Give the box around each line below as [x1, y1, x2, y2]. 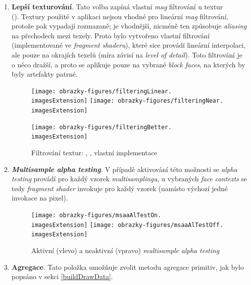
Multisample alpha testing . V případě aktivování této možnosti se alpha [11, 164, 237, 174]
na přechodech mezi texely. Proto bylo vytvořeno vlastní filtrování [11, 30, 210, 40]
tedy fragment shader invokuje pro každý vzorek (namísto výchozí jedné [11, 183, 228, 193]
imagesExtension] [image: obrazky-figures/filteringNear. [31, 97, 224, 105]
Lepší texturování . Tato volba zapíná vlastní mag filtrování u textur [11, 1, 223, 11]
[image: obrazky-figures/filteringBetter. [31, 123, 172, 131]
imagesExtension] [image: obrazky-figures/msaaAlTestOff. [31, 221, 224, 228]
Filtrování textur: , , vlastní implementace [31, 147, 157, 158]
